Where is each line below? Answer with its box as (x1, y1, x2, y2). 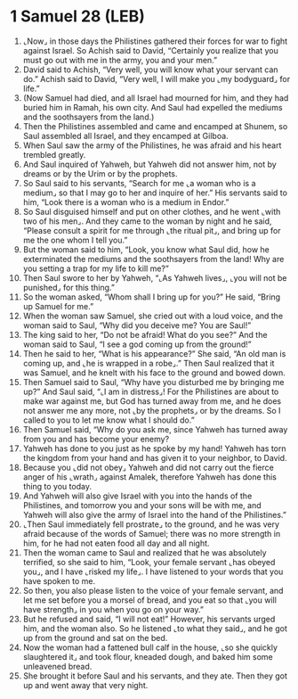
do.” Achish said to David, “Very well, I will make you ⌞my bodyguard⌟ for (22, 73, 291, 84)
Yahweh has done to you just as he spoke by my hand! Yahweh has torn (22, 443, 286, 454)
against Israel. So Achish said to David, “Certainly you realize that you (22, 45, 279, 55)
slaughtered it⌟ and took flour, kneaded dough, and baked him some (22, 651, 274, 662)
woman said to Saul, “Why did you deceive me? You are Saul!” (22, 319, 252, 331)
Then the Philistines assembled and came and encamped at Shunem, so (22, 120, 288, 131)
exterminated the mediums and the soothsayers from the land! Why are (22, 253, 285, 264)
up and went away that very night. (22, 679, 149, 690)
